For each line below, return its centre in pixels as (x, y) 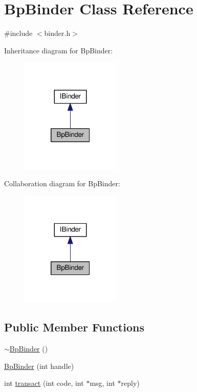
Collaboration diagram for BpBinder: (62, 183)
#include (18, 33)
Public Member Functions (74, 327)
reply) (130, 383)
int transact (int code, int (44, 383)
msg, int (102, 383)
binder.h (57, 33)
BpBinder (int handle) (39, 366)
